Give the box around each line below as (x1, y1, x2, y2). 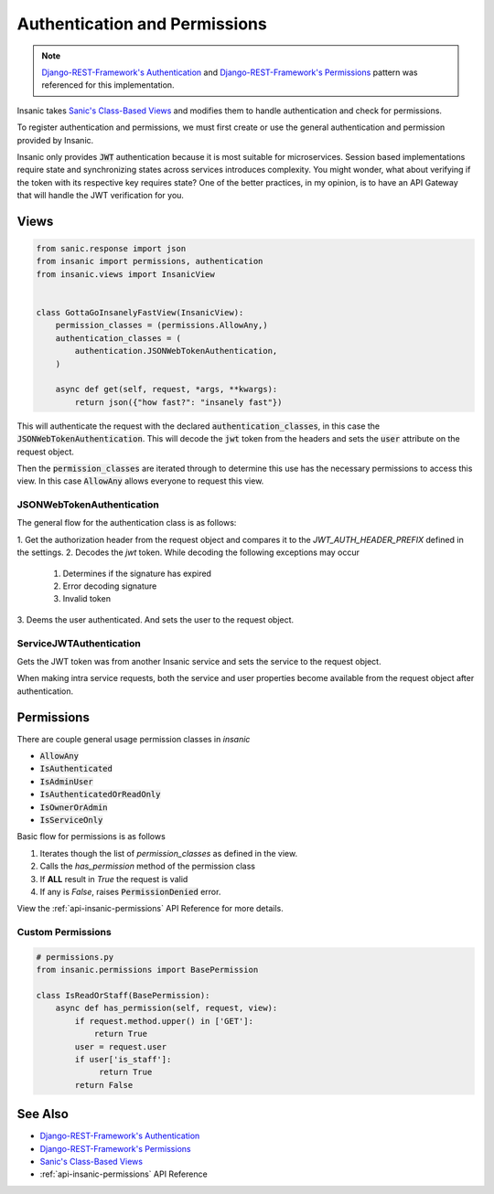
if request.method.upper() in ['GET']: (74, 1016, 253, 1026)
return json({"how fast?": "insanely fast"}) (74, 397, 283, 407)
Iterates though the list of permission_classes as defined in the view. (39, 848, 297, 858)
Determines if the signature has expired (62, 568, 212, 579)
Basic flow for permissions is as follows (16, 831, 166, 842)
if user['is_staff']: (74, 1054, 172, 1064)
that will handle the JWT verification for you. (16, 190, 185, 201)
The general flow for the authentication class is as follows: (16, 517, 237, 528)
